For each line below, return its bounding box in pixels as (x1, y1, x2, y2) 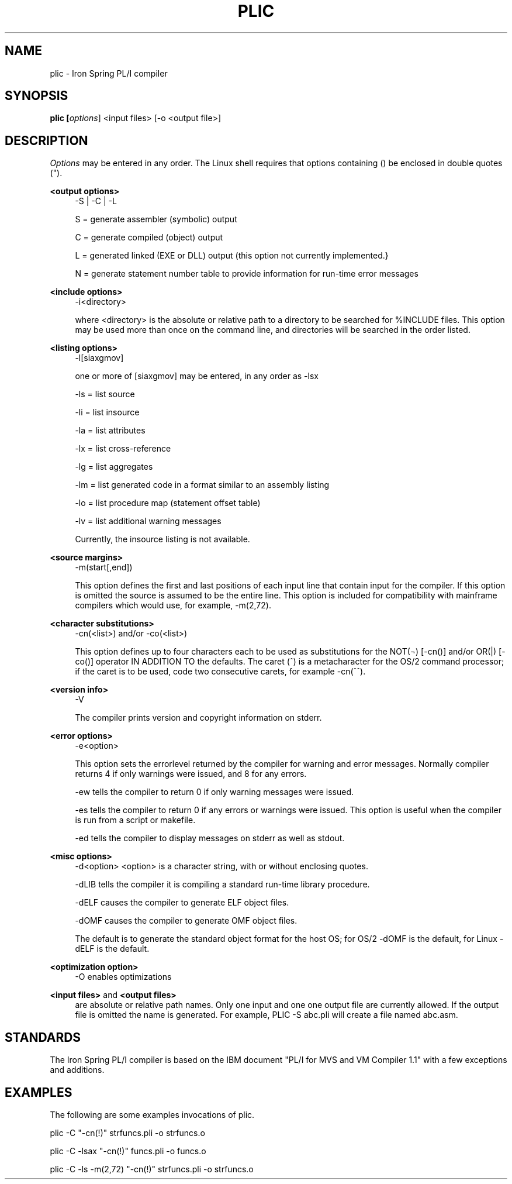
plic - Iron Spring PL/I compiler (50, 68, 168, 78)
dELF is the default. (75, 944, 150, 954)
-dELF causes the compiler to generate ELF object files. (75, 897, 289, 908)
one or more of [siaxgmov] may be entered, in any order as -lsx (75, 371, 319, 381)
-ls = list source (75, 389, 135, 400)
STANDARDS (5, 1030, 81, 1045)
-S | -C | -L (75, 196, 117, 206)
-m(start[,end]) (75, 562, 133, 573)
